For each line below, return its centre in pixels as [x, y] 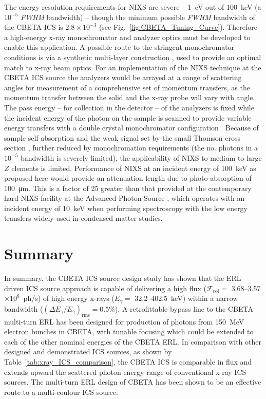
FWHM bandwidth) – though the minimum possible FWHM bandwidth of [138, 17]
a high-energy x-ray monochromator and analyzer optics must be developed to [127, 37]
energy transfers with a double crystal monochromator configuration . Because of [131, 128]
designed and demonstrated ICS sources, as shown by [88, 351]
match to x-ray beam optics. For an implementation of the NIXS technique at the [133, 67]
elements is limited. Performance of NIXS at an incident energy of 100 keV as [134, 168]
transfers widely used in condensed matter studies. [83, 218]
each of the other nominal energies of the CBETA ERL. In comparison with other [133, 341]
